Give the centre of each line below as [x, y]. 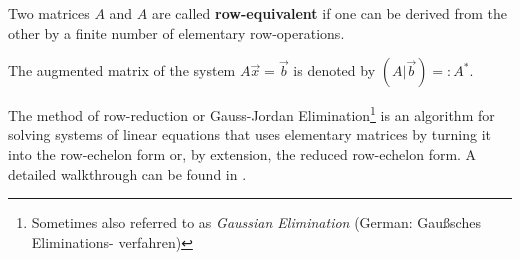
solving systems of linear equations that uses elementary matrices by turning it [249, 134]
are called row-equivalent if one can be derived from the [329, 13]
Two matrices [49, 13]
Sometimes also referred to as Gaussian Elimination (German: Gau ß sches [256, 222]
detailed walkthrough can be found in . [127, 173]
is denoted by [334, 70]
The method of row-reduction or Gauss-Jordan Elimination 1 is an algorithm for [251, 113]
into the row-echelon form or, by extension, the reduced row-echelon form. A [242, 154]
